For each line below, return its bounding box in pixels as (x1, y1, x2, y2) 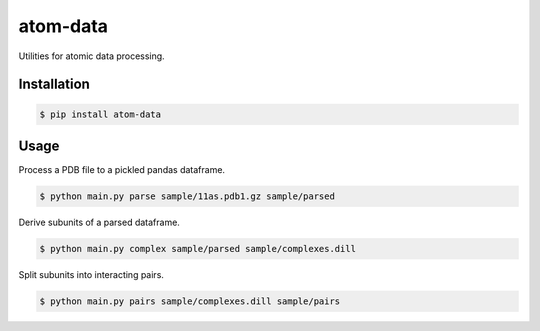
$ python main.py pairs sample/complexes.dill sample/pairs (39, 295, 341, 307)
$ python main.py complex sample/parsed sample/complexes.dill (39, 243, 357, 254)
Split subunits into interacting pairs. (18, 268, 165, 280)
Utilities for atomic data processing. (18, 50, 165, 62)
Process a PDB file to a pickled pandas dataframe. (18, 164, 225, 176)
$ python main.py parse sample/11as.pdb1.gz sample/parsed (39, 191, 335, 202)
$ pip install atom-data (39, 108, 162, 120)
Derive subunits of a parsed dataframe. (18, 216, 180, 229)
